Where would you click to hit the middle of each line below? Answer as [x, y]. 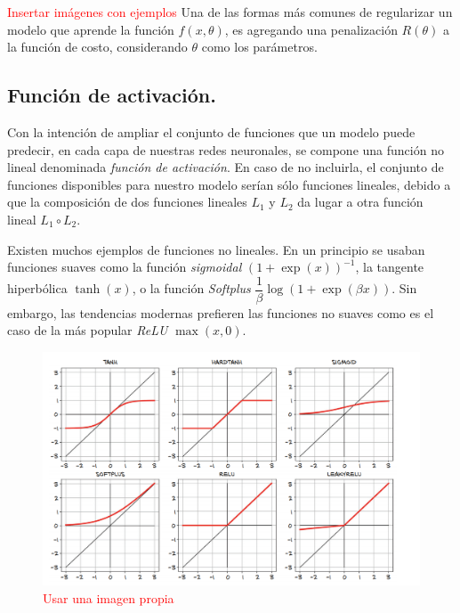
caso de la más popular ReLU [88, 330]
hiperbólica [37, 288]
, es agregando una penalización [311, 29]
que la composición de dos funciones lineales [127, 202]
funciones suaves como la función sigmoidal [125, 267]
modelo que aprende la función [91, 29]
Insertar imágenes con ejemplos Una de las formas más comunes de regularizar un [230, 12]
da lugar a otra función [360, 202]
